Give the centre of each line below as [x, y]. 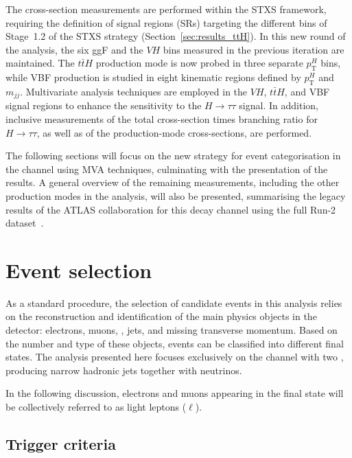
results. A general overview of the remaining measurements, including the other [173, 182]
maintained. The [40, 63]
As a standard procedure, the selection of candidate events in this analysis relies [174, 302]
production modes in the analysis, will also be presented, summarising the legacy [176, 195]
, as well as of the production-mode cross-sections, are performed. [174, 132]
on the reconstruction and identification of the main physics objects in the [161, 316]
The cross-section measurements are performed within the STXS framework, [166, 9]
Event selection [79, 270]
